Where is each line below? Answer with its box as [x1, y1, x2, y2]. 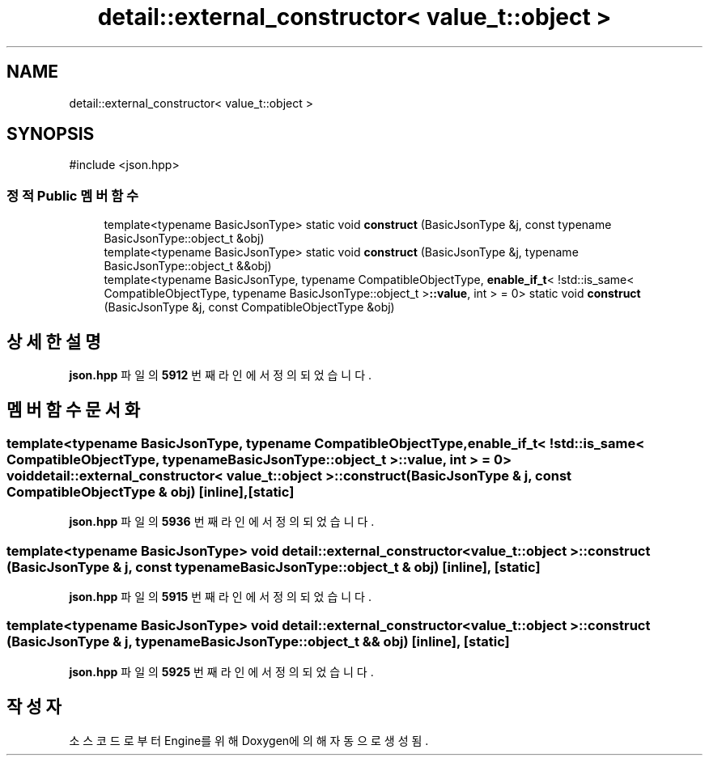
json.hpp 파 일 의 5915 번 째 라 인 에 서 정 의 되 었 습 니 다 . [69, 590, 371, 603]
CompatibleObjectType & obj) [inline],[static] [6, 483, 295, 500]
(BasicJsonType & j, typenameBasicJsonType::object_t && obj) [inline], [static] [6, 633, 510, 650]
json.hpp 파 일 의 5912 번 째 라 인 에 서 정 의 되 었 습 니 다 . [69, 368, 372, 383]
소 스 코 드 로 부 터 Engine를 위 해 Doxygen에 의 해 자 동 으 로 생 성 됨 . [69, 733, 429, 747]
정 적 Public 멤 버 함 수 [6, 187, 139, 204]
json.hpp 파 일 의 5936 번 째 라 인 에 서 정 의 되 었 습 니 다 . [69, 514, 375, 529]
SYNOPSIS [6, 124, 95, 145]
